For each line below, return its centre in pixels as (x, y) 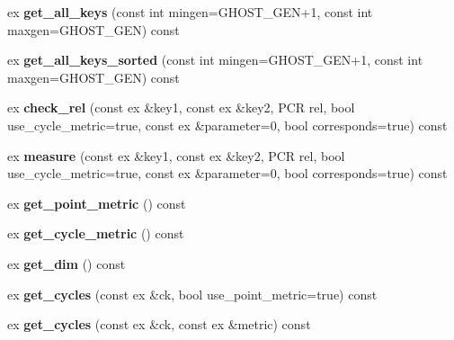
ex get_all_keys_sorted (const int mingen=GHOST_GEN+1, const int (215, 60)
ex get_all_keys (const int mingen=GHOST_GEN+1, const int (190, 12)
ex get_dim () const (67, 263)
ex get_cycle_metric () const (96, 233)
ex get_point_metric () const (97, 203)
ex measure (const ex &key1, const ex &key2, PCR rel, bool (176, 155)
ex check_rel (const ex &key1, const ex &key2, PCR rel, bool (181, 107)
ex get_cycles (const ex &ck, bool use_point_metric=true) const (192, 294)
